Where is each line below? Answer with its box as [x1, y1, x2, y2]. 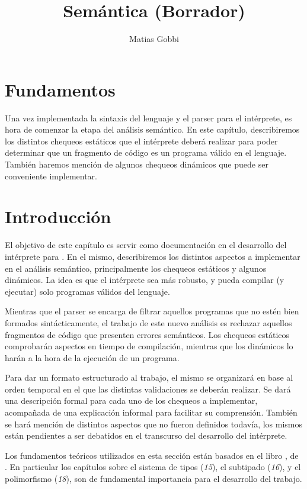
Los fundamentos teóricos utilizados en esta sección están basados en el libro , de [5, 449, 299, 461]
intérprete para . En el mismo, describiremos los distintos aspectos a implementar [5, 250, 300, 262]
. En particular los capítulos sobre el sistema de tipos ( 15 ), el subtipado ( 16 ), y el [5, 461, 301, 473]
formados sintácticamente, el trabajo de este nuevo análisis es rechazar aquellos [5, 316, 292, 329]
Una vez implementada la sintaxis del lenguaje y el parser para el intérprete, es [5, 111, 292, 124]
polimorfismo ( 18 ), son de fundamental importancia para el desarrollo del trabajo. [5, 472, 302, 485]
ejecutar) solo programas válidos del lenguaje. [5, 285, 170, 297]
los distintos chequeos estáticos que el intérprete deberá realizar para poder [5, 134, 278, 147]
